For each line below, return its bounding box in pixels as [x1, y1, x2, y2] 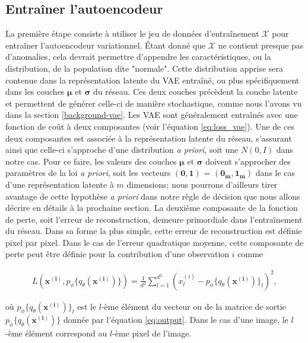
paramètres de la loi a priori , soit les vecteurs [5, 166, 171, 179]
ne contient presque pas [218, 39, 304, 51]
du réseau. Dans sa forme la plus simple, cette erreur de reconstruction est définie [5, 225, 302, 237]
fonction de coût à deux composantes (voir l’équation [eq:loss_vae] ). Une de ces [5, 120, 294, 132]
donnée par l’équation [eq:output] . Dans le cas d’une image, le [63, 313, 288, 326]
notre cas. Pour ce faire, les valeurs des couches [5, 155, 177, 167]
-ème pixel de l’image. [112, 327, 192, 339]
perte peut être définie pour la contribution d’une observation [5, 248, 230, 260]
